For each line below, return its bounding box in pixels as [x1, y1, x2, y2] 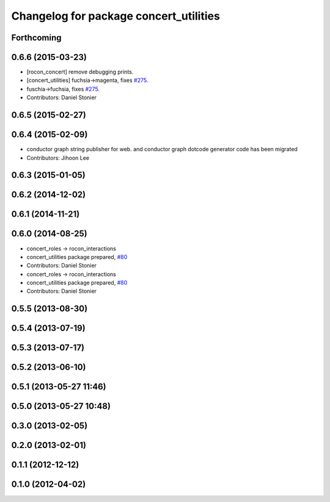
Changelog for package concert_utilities [11, 9, 220, 23]
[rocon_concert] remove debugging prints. [26, 68, 134, 76]
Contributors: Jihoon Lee [26, 154, 90, 162]
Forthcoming [11, 32, 62, 43]
